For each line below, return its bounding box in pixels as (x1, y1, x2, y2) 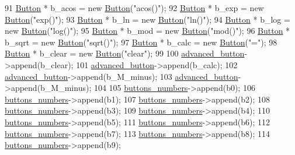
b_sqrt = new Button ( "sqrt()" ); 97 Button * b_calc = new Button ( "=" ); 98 (5, 36, 277, 48)
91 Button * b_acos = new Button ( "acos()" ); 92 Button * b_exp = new (5, 2, 264, 13)
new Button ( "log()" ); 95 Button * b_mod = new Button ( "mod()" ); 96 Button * (5, 24, 290, 37)
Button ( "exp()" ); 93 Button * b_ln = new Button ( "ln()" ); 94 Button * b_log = (5, 13, 290, 25)
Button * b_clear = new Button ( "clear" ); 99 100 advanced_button (5, 47, 245, 59)
